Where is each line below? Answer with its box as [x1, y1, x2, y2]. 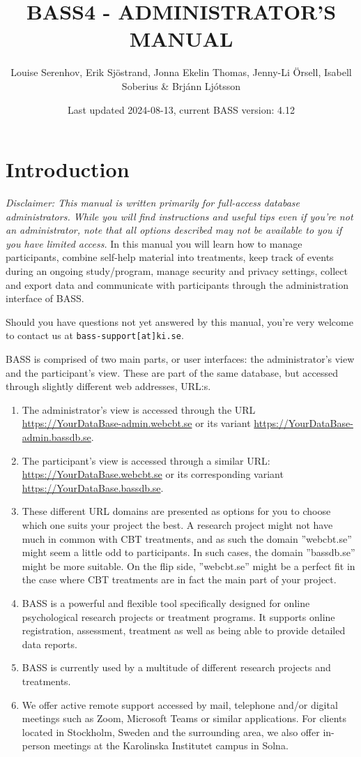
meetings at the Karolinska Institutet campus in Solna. [53, 738, 289, 753]
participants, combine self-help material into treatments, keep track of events [6, 250, 334, 264]
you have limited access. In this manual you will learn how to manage [6, 236, 302, 250]
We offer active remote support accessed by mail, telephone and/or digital [22, 697, 338, 712]
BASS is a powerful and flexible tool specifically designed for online [22, 595, 310, 610]
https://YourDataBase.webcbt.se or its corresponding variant [22, 467, 284, 481]
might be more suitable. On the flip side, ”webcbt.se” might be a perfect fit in [22, 558, 355, 573]
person [22, 738, 50, 753]
